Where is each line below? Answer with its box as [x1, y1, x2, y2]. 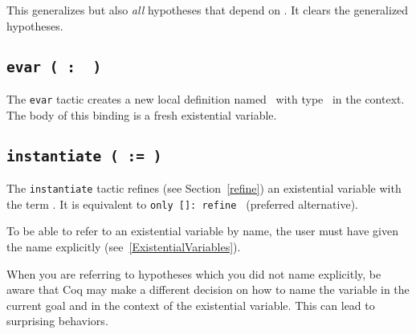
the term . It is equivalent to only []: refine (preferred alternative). [6, 195, 358, 212]
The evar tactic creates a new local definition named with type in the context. [6, 90, 405, 107]
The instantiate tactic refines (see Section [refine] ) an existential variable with [6, 180, 402, 196]
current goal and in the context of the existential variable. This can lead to [6, 296, 375, 313]
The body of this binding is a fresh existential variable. [6, 106, 277, 123]
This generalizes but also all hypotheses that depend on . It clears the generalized [6, 2, 409, 18]
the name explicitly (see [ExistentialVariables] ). [6, 238, 241, 255]
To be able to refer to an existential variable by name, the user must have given [6, 222, 399, 239]
